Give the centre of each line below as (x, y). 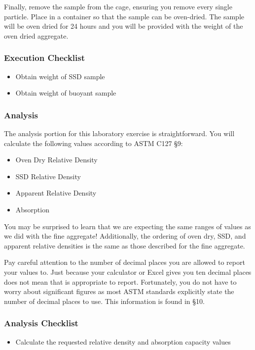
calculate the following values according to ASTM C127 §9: (93, 143)
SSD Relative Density (48, 176)
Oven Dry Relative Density (56, 160)
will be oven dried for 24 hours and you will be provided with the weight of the (124, 26)
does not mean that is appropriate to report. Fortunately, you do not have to (120, 281)
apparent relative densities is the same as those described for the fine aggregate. (125, 245)
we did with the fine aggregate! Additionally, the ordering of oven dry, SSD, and (125, 236)
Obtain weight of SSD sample (60, 76)
